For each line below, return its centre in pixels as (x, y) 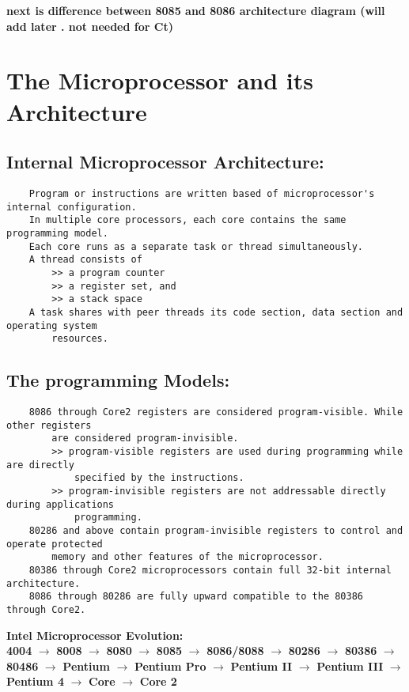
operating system (52, 325)
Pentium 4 (35, 681)
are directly (40, 465)
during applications (61, 504)
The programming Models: (118, 380)
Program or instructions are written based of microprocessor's (202, 193)
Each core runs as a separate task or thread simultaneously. (196, 246)
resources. (80, 339)
